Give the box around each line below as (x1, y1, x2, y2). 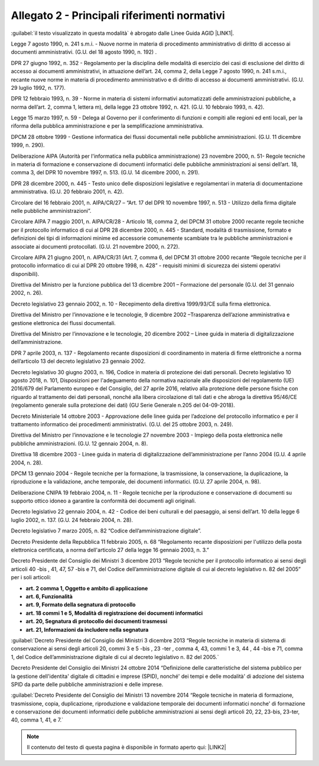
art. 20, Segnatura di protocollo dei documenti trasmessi (25, 618, 168, 625)
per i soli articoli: (11, 574, 51, 581)
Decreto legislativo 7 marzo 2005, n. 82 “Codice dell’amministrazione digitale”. (11, 527, 202, 534)
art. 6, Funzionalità (25, 593, 73, 600)
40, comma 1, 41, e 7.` (11, 716, 64, 723)
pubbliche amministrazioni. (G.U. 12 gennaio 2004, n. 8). (11, 440, 148, 447)
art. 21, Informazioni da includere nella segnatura (25, 626, 149, 633)
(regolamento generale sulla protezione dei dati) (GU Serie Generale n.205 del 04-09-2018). (11, 402, 236, 409)
